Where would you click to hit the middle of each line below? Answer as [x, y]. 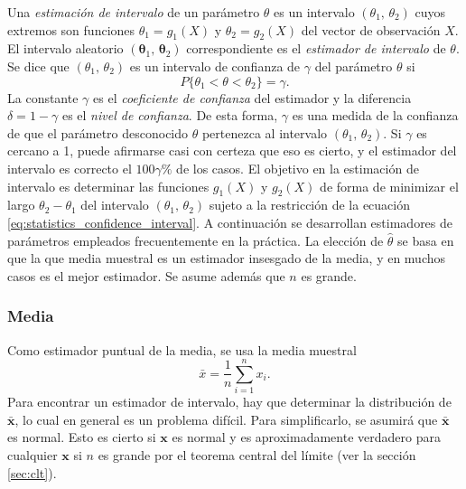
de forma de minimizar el [389, 186]
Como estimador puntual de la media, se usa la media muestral [182, 349]
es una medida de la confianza [375, 115]
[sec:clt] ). [32, 472]
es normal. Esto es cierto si [82, 437]
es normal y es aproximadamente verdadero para [306, 437]
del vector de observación [371, 29]
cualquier [33, 455]
